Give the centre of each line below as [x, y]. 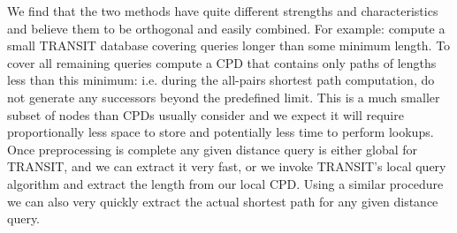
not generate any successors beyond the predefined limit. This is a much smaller [224, 97]
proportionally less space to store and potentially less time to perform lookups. [221, 132]
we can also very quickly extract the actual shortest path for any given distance [223, 201]
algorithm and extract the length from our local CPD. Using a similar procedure [225, 183]
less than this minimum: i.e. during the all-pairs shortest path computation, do [221, 80]
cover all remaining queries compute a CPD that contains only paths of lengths [222, 62]
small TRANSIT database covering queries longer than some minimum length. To [229, 45]
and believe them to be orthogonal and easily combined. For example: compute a [226, 28]
